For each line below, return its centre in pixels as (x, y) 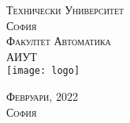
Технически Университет (65, 10)
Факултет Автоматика (59, 41)
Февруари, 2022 (42, 96)
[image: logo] (43, 71)
